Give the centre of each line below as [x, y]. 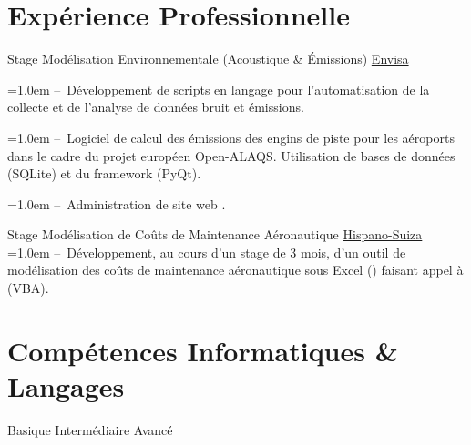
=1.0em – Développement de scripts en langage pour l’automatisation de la [219, 89]
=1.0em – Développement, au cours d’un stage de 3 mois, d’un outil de [207, 252]
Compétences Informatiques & [203, 350]
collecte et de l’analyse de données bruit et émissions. [156, 107]
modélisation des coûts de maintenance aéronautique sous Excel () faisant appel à [235, 270]
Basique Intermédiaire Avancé [90, 429]
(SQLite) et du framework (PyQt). [104, 173]
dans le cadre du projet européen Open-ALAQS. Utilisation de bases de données [231, 155]
